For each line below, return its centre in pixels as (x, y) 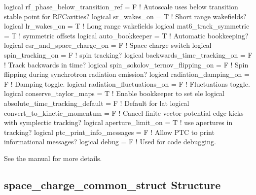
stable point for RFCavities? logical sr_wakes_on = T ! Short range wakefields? (125, 16)
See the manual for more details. (53, 158)
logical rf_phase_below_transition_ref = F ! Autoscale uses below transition (121, 6)
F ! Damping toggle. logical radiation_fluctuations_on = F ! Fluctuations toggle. (127, 83)
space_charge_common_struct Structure (112, 184)
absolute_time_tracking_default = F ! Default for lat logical (97, 103)
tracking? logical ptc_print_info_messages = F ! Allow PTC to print (109, 132)
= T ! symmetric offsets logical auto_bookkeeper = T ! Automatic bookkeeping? (126, 35)
